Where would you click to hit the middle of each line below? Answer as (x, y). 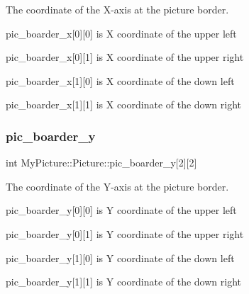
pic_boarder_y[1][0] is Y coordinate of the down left (120, 258)
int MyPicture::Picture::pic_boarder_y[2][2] (101, 163)
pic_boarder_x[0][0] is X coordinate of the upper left (121, 33)
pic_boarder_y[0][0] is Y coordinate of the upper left (121, 210)
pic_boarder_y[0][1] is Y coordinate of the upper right (125, 233)
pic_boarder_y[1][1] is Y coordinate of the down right (123, 282)
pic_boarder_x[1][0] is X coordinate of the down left (120, 80)
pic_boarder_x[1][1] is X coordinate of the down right (123, 104)
